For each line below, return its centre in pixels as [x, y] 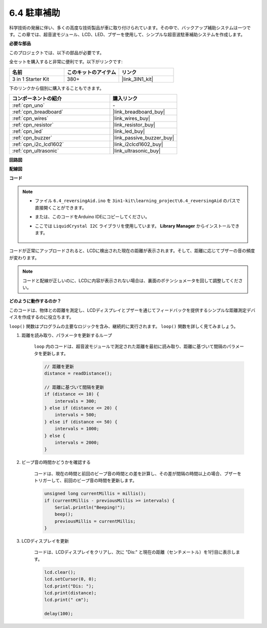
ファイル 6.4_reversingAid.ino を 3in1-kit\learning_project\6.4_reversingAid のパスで [138, 201]
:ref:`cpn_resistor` [33, 125]
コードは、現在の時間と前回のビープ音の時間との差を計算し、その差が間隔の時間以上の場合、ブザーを [138, 473]
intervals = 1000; [77, 429]
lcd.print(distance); [70, 593]
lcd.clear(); [60, 572]
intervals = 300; [76, 401]
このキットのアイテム [91, 72]
